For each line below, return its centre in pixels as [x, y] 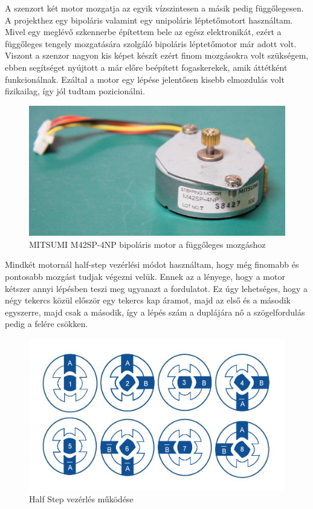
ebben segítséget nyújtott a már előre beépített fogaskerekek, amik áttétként [146, 67]
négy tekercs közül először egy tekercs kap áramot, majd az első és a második [148, 300]
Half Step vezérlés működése [81, 499]
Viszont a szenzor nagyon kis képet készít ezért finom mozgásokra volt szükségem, [157, 55]
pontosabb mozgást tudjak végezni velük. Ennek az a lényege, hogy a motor [145, 277]
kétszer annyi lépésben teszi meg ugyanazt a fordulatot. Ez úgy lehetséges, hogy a [156, 288]
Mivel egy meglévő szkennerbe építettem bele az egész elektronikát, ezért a [143, 32]
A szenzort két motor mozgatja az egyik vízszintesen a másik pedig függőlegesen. [154, 8]
